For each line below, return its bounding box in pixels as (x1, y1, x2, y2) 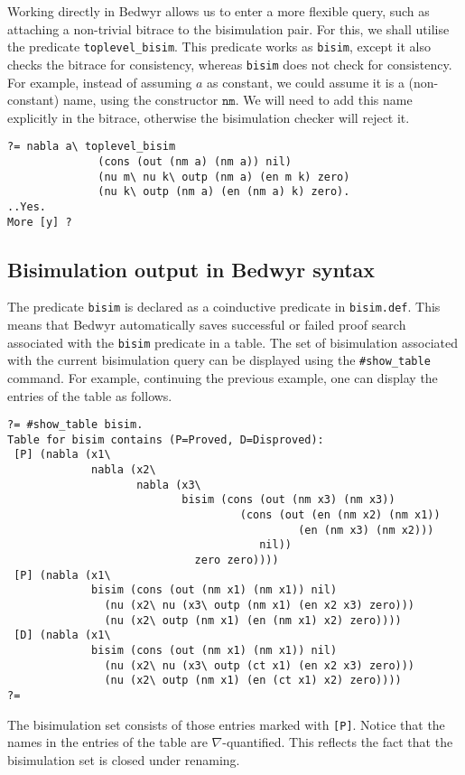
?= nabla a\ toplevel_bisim (7, 140, 176, 154)
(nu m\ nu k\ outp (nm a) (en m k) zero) (98, 170, 350, 183)
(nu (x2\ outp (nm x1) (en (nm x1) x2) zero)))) (104, 613, 402, 627)
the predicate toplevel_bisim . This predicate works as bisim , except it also (7, 37, 431, 56)
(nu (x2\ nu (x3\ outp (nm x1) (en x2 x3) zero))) (104, 599, 415, 612)
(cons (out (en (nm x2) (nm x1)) (239, 509, 441, 522)
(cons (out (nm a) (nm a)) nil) (98, 154, 292, 168)
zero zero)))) (194, 554, 279, 567)
